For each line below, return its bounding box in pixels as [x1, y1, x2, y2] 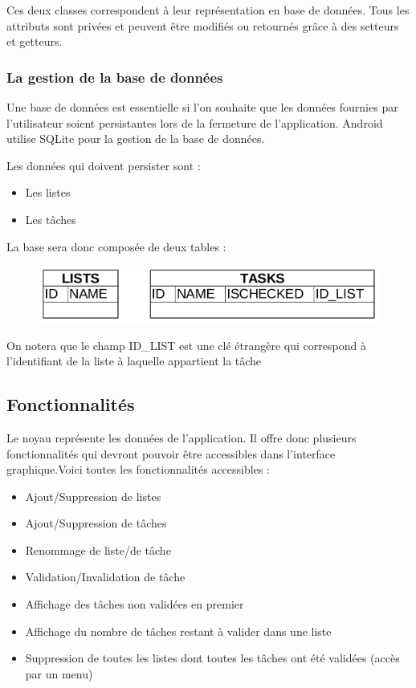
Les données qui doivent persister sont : [6, 157, 201, 173]
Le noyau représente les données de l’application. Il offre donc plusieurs [6, 429, 357, 446]
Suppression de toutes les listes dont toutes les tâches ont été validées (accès [25, 649, 400, 666]
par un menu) [25, 665, 93, 682]
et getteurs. [6, 33, 63, 50]
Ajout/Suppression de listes [25, 487, 161, 504]
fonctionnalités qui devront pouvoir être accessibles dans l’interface [6, 445, 336, 462]
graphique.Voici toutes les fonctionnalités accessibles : [6, 461, 270, 478]
